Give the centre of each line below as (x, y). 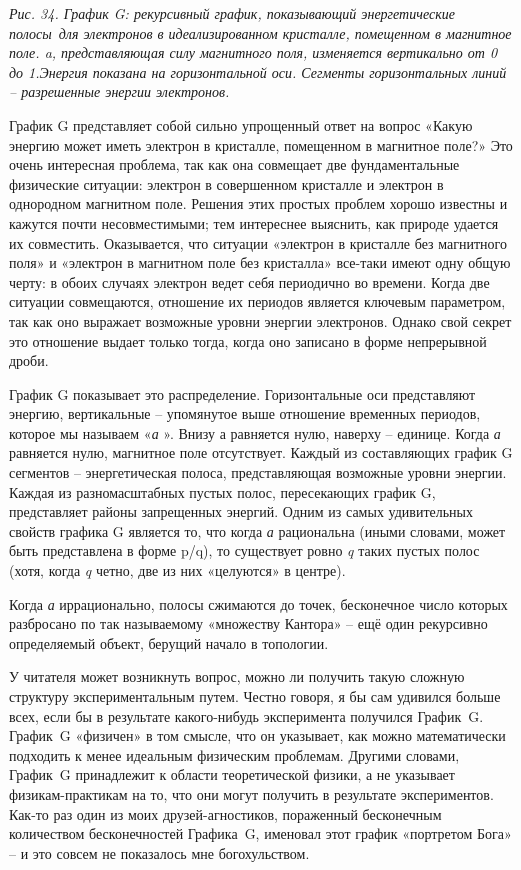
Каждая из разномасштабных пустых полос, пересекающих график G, (222, 491)
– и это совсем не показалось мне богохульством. (159, 852)
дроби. (29, 360)
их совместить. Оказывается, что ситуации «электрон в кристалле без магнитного (258, 242)
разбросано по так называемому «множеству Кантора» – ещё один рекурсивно (248, 623)
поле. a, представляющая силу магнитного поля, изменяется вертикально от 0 (253, 52)
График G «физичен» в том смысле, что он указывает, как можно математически (257, 735)
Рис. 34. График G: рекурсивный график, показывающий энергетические (232, 13)
